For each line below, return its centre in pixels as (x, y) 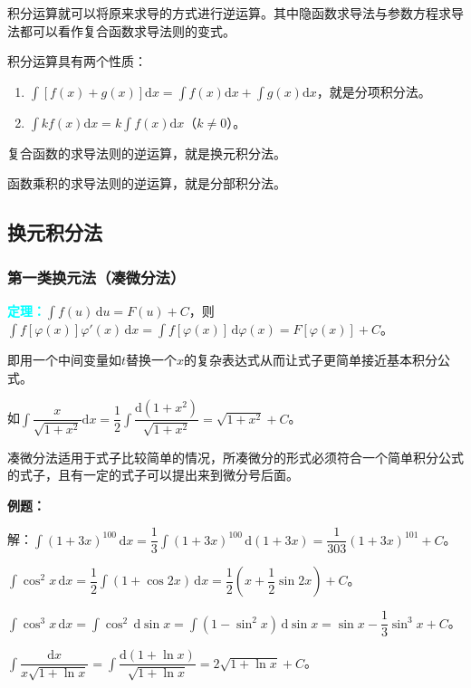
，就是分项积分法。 (374, 91)
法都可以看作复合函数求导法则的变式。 (121, 30)
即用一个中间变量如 (64, 359)
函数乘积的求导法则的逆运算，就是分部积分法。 (147, 183)
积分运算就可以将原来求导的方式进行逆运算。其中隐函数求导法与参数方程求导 (235, 13)
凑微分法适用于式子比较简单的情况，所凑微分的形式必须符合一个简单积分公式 (235, 457)
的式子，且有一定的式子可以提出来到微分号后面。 (153, 475)
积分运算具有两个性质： (77, 61)
